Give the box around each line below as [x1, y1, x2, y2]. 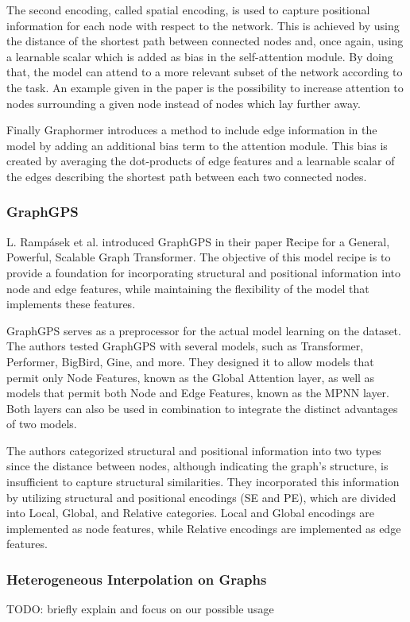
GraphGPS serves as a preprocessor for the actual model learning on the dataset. [6, 322, 401, 338]
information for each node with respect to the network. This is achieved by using [6, 17, 400, 33]
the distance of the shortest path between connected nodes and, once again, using [6, 33, 404, 49]
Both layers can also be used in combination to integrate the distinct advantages [6, 400, 398, 416]
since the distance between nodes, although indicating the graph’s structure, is [6, 458, 389, 474]
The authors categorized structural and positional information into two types [6, 442, 381, 458]
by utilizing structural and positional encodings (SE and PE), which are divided [6, 489, 396, 505]
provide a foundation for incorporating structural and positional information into [6, 264, 401, 280]
